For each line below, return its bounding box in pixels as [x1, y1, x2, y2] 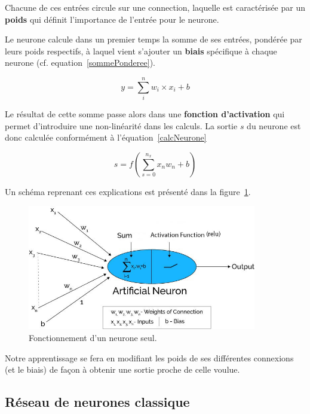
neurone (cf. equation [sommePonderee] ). [5, 56, 155, 69]
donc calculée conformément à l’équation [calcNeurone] [5, 131, 207, 144]
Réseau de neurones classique [5, 392, 190, 411]
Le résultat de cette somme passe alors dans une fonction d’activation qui [5, 108, 285, 120]
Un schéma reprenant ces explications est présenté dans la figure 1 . [5, 185, 251, 197]
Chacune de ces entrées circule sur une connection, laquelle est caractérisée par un [5, 1, 305, 13]
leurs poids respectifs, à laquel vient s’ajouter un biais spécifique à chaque [5, 44, 277, 57]
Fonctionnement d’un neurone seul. [29, 331, 157, 343]
